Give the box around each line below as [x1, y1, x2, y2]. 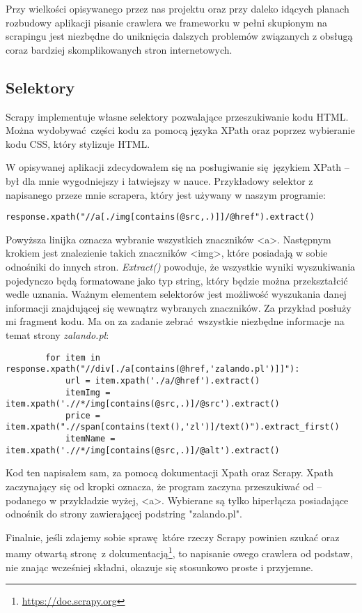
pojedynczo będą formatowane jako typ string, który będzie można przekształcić [6, 273, 348, 287]
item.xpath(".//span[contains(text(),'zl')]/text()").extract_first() [6, 422, 340, 432]
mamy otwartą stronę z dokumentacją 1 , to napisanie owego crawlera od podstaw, [6, 544, 353, 561]
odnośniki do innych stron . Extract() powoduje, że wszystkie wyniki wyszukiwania [6, 259, 356, 273]
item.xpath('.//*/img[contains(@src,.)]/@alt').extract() [6, 445, 280, 455]
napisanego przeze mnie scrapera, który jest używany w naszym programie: [6, 187, 326, 202]
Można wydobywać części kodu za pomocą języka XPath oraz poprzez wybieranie [6, 123, 355, 137]
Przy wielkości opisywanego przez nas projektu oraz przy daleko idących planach [6, 1, 349, 15]
